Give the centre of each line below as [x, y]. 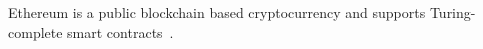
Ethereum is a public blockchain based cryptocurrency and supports [217, 12]
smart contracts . [120, 31]
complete [35, 31]
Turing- [452, 12]
